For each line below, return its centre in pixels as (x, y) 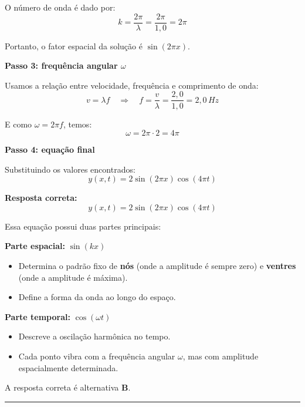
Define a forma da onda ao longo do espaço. (97, 297)
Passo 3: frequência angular (61, 65)
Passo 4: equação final (50, 149)
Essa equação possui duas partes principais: (83, 226)
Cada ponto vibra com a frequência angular (97, 356)
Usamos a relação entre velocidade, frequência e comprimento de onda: (132, 85)
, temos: (77, 124)
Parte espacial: (35, 246)
